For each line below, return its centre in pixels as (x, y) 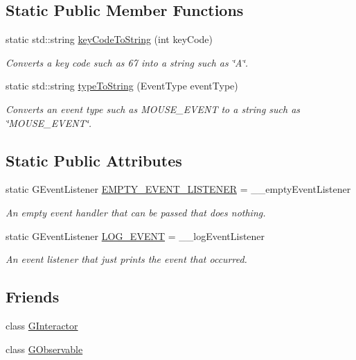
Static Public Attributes (94, 160)
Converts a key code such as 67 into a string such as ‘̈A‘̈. (127, 62)
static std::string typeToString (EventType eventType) (122, 86)
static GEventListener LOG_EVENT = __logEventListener (135, 235)
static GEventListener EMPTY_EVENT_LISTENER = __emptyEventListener (178, 189)
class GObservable (44, 349)
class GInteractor (42, 325)
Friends (33, 297)
